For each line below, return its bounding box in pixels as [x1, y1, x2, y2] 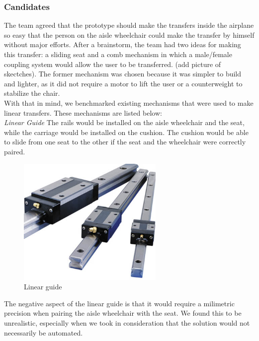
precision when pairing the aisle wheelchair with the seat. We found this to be [4, 308, 242, 318]
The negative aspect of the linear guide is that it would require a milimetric [4, 298, 235, 308]
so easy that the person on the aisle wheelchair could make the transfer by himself [4, 29, 255, 40]
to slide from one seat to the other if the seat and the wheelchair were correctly [4, 136, 246, 147]
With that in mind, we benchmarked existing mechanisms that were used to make [4, 97, 254, 108]
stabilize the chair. [4, 88, 60, 98]
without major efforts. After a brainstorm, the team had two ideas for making [4, 39, 241, 50]
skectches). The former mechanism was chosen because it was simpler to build [4, 68, 242, 79]
